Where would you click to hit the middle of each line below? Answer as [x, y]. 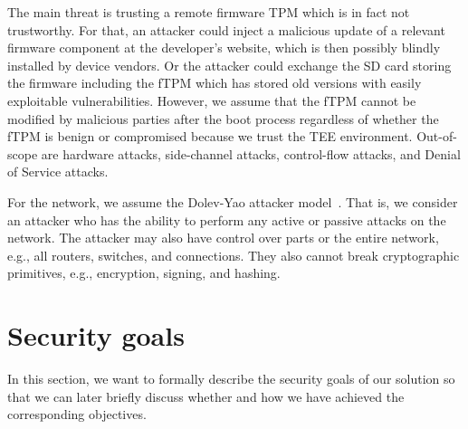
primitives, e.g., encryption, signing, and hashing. [144, 273]
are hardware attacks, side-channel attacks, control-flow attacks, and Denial [251, 153]
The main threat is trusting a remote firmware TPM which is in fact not [209, 12]
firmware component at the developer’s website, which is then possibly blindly [224, 48]
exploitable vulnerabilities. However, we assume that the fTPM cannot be [212, 100]
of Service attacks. [58, 172]
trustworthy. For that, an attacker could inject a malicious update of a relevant [226, 29]
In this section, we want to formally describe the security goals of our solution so [231, 379]
